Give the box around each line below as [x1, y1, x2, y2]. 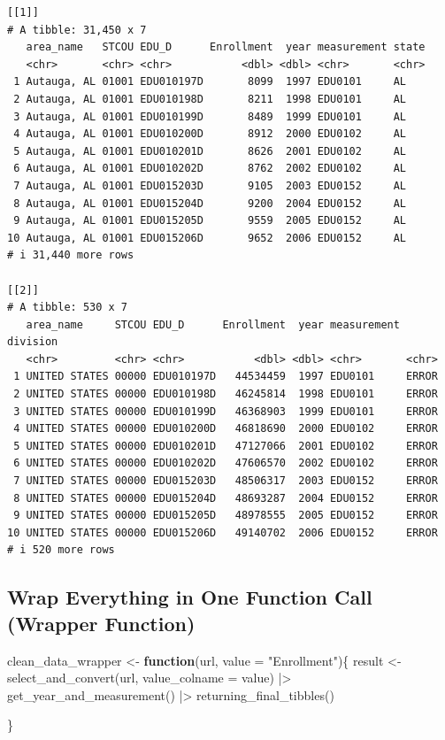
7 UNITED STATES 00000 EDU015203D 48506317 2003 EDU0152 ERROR [13, 474, 438, 488]
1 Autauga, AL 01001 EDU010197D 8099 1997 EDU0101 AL [13, 75, 407, 89]
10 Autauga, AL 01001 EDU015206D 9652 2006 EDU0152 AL [7, 231, 407, 244]
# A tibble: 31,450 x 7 [7, 23, 147, 36]
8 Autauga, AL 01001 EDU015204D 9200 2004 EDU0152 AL [13, 197, 407, 210]
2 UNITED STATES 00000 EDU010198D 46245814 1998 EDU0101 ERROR [13, 388, 438, 401]
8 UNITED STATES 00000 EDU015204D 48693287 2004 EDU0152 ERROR [13, 491, 438, 505]
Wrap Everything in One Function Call [7, 583, 372, 611]
